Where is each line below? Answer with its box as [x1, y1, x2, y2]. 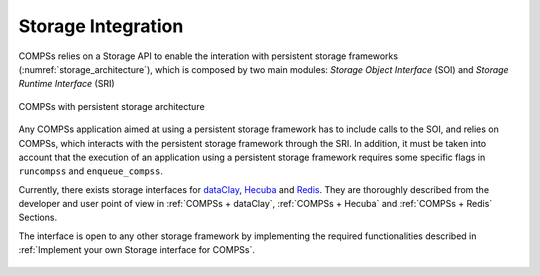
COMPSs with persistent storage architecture [18, 100, 205, 112]
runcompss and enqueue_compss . [18, 165, 164, 177]
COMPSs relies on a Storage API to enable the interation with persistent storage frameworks [18, 50, 399, 62]
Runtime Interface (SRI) [18, 78, 115, 90]
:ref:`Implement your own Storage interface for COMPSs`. [18, 244, 255, 256]
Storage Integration [18, 15, 184, 37]
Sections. [18, 211, 58, 224]
